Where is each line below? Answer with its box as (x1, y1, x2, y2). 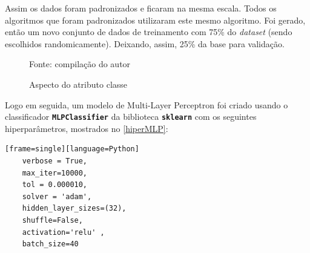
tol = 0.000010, (22, 180, 88, 189)
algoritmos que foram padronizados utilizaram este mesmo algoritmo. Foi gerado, (5, 13, 306, 26)
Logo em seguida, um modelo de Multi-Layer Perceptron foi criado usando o (5, 98, 288, 111)
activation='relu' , (22, 228, 105, 237)
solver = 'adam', (22, 192, 92, 201)
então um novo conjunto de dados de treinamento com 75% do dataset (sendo (5, 25, 292, 38)
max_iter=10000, (22, 168, 88, 177)
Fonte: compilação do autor (29, 57, 131, 70)
